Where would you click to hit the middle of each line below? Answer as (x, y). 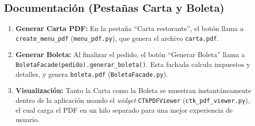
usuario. (28, 119)
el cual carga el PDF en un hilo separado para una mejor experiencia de (124, 110)
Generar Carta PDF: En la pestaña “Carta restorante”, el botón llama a (129, 28)
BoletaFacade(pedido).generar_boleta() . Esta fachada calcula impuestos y (133, 64)
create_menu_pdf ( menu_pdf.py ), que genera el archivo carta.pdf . (117, 38)
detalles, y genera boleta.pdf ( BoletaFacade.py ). (92, 74)
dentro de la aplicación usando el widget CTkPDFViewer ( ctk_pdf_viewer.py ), (133, 100)
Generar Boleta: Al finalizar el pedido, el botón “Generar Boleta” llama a (130, 54)
